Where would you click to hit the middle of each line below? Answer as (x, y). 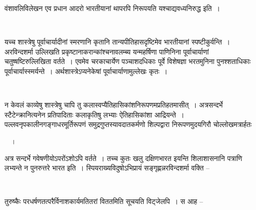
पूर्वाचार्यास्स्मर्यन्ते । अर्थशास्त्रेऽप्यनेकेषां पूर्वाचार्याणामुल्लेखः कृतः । (86, 71)
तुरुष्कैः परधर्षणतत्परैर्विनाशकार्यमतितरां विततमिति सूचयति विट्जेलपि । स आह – (104, 201)
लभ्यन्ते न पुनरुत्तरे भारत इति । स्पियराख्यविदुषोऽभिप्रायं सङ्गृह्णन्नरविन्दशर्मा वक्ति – (107, 168)
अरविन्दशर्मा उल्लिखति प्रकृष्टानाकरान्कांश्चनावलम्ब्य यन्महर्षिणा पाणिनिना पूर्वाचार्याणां (107, 51)
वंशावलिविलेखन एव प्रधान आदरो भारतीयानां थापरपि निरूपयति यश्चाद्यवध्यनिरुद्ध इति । (112, 8)
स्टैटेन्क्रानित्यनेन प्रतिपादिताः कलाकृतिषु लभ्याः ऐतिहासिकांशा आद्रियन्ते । (95, 114)
